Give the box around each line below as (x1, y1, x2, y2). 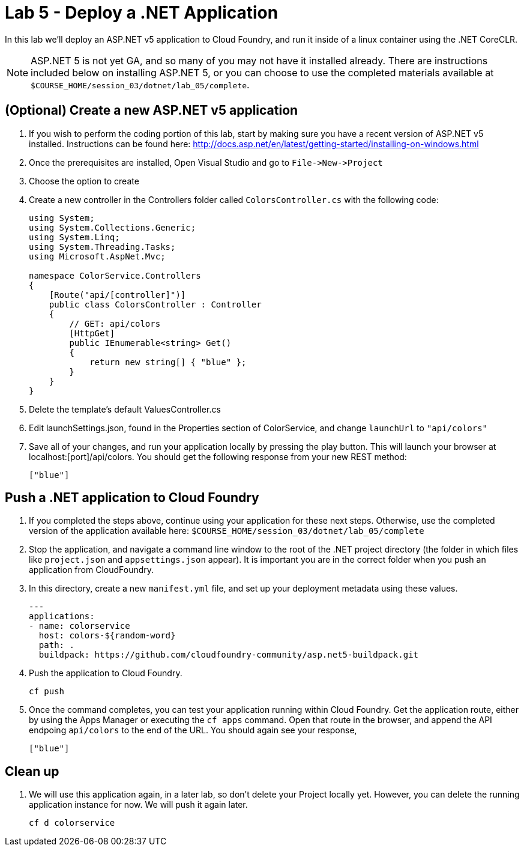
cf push (29, 686, 65, 697)
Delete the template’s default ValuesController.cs (29, 404, 221, 414)
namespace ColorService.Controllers (29, 270, 201, 280)
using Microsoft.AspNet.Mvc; (29, 251, 166, 261)
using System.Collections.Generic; (29, 222, 196, 232)
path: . (38, 640, 74, 650)
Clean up (5, 763, 59, 779)
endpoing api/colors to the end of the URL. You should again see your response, (29, 725, 357, 736)
